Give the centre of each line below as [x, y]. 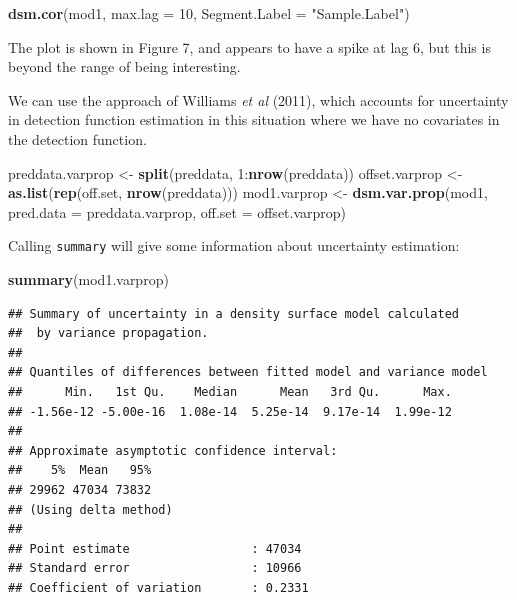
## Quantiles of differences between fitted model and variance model [248, 372]
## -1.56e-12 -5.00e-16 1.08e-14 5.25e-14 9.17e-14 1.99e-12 [230, 411]
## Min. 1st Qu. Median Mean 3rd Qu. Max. [230, 391]
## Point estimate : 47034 [155, 548]
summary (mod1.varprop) [88, 279]
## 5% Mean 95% [80, 470]
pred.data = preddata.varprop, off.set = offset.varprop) [177, 211]
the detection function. [77, 138]
